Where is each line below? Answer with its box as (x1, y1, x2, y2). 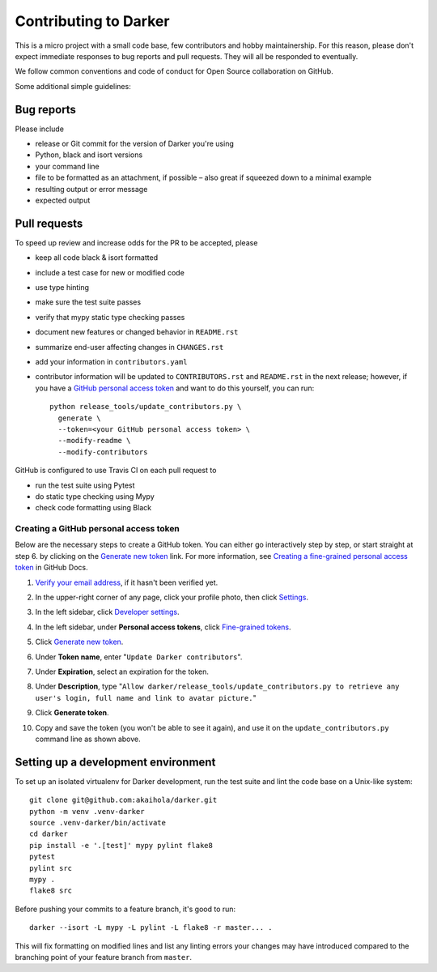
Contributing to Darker (15, 12, 170, 30)
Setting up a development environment (15, 755, 216, 769)
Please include (15, 124, 65, 134)
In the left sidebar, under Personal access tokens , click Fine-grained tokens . (35, 622, 291, 632)
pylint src (29, 863, 73, 872)
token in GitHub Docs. (15, 563, 88, 573)
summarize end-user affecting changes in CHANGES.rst (35, 342, 224, 352)
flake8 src (29, 886, 73, 895)
